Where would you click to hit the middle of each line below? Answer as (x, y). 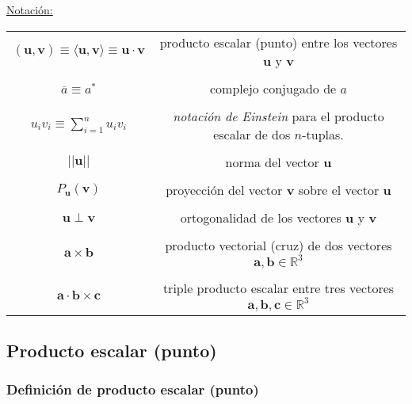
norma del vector (272, 162)
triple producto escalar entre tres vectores (278, 288)
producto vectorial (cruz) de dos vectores (278, 245)
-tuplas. (323, 134)
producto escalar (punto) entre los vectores (278, 42)
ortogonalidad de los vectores (261, 217)
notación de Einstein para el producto (278, 116)
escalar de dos (252, 134)
